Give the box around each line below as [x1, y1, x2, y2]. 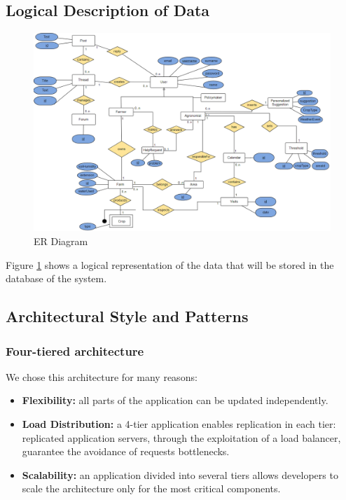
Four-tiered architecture [6, 342, 144, 359]
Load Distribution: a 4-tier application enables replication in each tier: [22, 416, 336, 431]
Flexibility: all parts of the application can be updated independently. [22, 393, 328, 408]
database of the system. [6, 271, 107, 286]
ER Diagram [34, 234, 88, 249]
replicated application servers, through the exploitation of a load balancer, [22, 430, 341, 445]
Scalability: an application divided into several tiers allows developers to [22, 467, 338, 482]
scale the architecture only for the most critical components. [22, 481, 281, 496]
